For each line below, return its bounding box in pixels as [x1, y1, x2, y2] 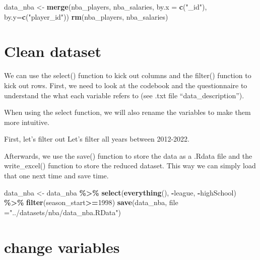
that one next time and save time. [4, 170, 109, 181]
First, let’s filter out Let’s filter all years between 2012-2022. [4, 134, 189, 144]
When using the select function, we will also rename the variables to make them [4, 107, 251, 117]
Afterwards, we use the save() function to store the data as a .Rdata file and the [4, 150, 252, 161]
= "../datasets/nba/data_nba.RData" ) [4, 207, 121, 217]
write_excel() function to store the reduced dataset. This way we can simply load [4, 160, 256, 171]
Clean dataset [4, 41, 101, 61]
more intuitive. [4, 116, 49, 127]
